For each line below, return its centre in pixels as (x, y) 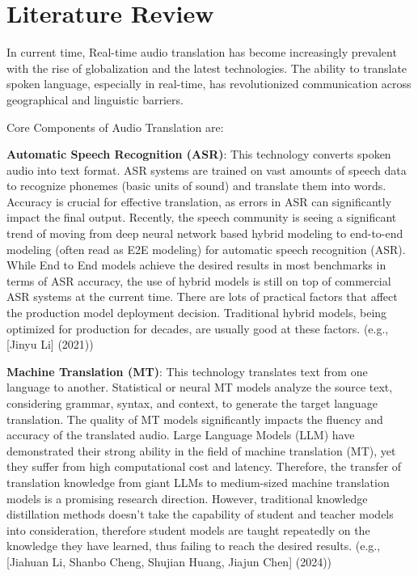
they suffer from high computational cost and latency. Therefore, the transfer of (204, 466)
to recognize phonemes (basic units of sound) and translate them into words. (196, 186)
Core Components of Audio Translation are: (115, 127)
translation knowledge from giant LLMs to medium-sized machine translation (198, 482)
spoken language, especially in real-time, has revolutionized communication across (209, 84)
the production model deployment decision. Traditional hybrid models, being (197, 313)
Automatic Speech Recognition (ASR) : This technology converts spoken (199, 154)
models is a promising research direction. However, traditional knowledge (187, 498)
